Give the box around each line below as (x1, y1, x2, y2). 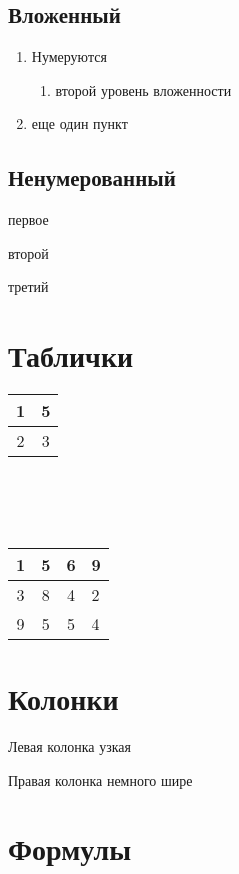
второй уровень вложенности (55, 79, 232, 100)
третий (8, 276, 49, 297)
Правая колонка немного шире (8, 769, 193, 790)
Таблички (8, 335, 134, 376)
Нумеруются (31, 46, 107, 67)
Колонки (8, 678, 119, 719)
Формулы (8, 828, 132, 869)
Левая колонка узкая (8, 736, 131, 756)
